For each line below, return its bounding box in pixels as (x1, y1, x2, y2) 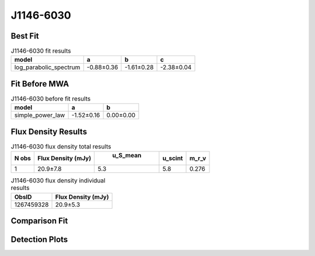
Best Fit (10, 31, 39, 41)
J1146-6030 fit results (10, 47, 71, 55)
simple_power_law (14, 111, 65, 119)
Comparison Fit (10, 216, 68, 226)
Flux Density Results (10, 126, 87, 137)
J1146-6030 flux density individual (10, 177, 106, 185)
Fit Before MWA (10, 79, 69, 89)
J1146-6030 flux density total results (10, 143, 111, 151)
